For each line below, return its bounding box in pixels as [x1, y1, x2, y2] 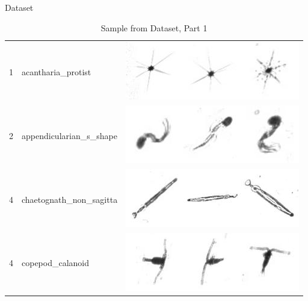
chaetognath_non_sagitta [22, 193, 118, 205]
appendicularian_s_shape [22, 129, 117, 141]
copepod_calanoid [22, 256, 90, 269]
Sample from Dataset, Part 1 [100, 21, 208, 34]
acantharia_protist [22, 65, 91, 78]
